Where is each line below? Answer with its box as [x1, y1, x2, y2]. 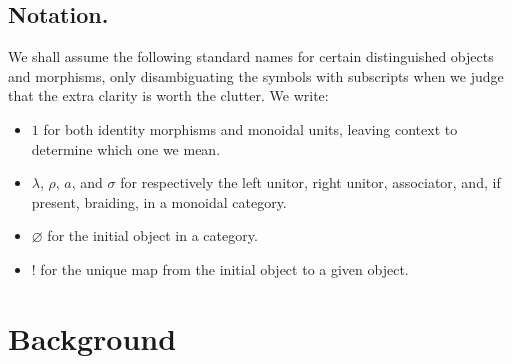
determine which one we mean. [31, 138, 221, 159]
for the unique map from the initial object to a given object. [40, 258, 409, 279]
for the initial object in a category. [47, 225, 258, 246]
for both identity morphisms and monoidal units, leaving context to [43, 118, 458, 139]
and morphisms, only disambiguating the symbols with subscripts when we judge [8, 65, 504, 86]
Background [8, 317, 177, 358]
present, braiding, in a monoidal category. [31, 191, 287, 212]
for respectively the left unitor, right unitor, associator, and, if [120, 172, 501, 193]
